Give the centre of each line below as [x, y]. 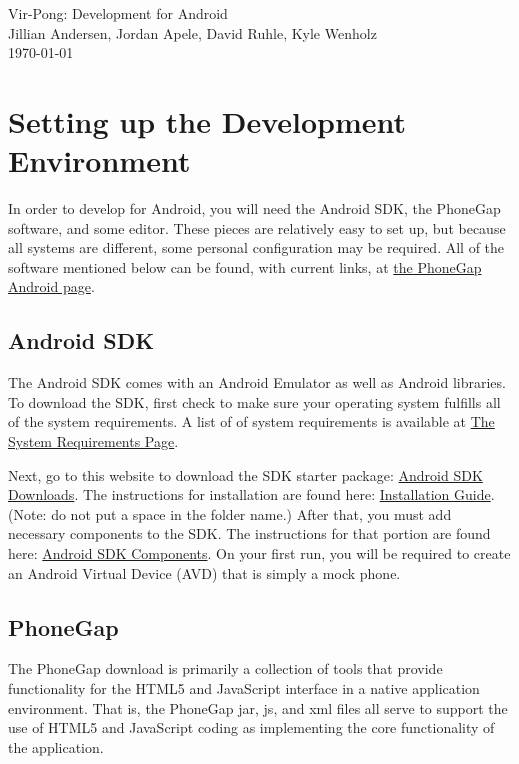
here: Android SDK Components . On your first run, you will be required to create [259, 553]
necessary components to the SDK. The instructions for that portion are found [249, 533]
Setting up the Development [207, 120]
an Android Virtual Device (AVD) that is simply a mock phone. [204, 572]
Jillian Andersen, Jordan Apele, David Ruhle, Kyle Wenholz [192, 32]
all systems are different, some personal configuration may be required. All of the [256, 247]
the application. [56, 746]
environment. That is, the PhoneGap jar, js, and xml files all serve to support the [258, 707]
